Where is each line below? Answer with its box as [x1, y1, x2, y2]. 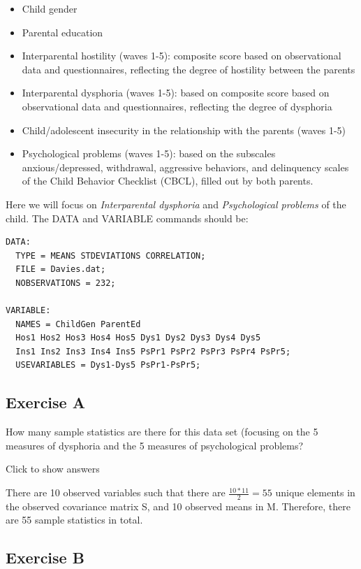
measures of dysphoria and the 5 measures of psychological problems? [6, 438, 304, 452]
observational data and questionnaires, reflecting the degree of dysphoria [22, 99, 332, 113]
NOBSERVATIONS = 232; [15, 278, 116, 288]
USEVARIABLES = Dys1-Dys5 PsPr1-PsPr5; [15, 360, 201, 370]
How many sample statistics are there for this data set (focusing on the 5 [6, 424, 318, 439]
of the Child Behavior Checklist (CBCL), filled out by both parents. [22, 173, 314, 188]
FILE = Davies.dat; [15, 264, 106, 275]
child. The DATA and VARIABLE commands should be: [6, 210, 249, 225]
